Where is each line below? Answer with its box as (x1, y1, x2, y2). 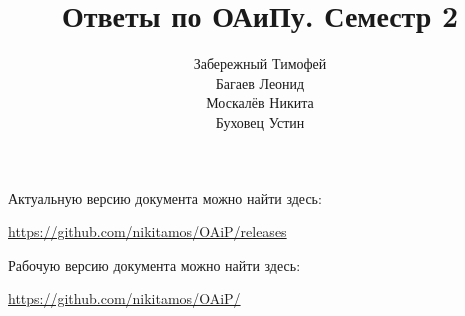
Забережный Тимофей (193, 53, 327, 74)
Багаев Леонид (215, 72, 305, 93)
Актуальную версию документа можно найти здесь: (8, 187, 322, 208)
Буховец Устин (215, 111, 305, 132)
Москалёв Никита (206, 92, 314, 113)
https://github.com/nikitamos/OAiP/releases (8, 221, 287, 242)
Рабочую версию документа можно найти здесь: (8, 254, 301, 275)
